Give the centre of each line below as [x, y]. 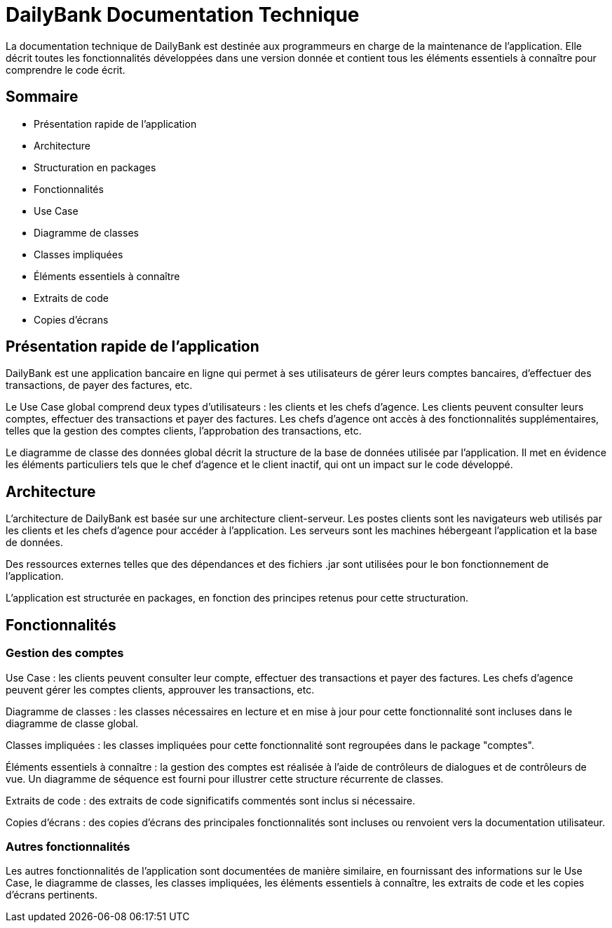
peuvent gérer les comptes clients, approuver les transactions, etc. [160, 689]
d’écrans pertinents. [52, 895]
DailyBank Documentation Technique [183, 15]
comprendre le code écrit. [66, 69]
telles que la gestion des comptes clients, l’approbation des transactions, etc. [184, 431]
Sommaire [42, 97]
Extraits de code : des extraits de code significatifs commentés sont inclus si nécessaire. [211, 800]
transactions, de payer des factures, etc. [99, 385]
